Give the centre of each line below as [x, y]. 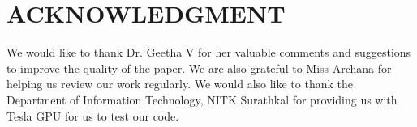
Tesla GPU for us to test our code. [93, 115]
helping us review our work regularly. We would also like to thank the [180, 84]
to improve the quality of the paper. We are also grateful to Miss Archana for [199, 68]
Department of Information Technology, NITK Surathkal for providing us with [202, 99]
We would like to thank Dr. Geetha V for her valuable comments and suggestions [209, 52]
